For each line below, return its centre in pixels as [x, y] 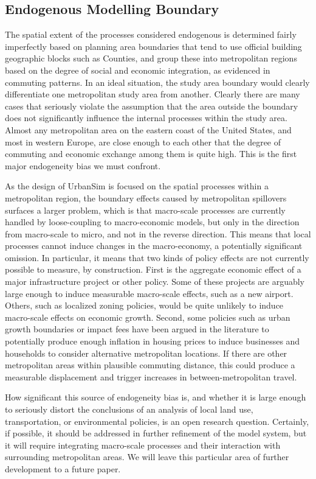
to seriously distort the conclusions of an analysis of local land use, [129, 409]
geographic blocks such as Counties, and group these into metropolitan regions [151, 58]
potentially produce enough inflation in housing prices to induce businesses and [153, 341]
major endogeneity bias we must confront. [83, 165]
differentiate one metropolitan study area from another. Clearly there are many [153, 94]
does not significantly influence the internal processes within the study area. [146, 118]
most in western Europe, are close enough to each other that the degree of [143, 142]
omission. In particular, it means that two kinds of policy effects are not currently [157, 257]
